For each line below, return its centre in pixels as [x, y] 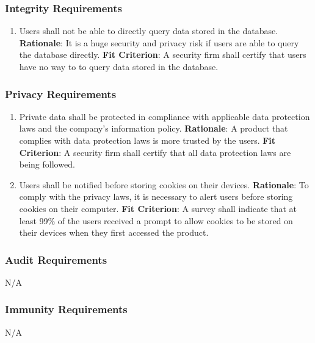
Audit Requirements [56, 259]
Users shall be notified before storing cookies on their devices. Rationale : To [164, 184]
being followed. [47, 164]
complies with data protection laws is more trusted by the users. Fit [147, 140]
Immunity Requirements [66, 309]
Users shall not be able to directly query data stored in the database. [149, 31]
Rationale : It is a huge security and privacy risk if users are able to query [159, 42]
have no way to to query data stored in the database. [119, 66]
